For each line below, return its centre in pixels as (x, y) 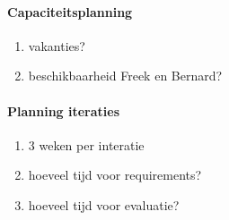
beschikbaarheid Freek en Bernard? (125, 76)
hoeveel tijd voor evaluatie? (104, 204)
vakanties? (57, 45)
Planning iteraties (64, 110)
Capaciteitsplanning (70, 11)
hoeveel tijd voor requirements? (115, 175)
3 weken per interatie (86, 144)
